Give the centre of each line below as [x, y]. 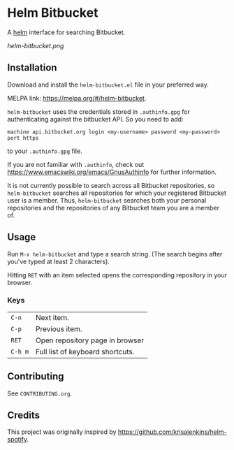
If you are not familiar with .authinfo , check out [76, 164]
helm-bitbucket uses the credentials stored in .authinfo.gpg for [99, 111]
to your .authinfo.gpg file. [45, 151]
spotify [17, 440]
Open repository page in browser [90, 340]
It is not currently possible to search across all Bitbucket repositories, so [111, 185]
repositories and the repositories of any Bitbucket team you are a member [114, 208]
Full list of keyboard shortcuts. [85, 351]
